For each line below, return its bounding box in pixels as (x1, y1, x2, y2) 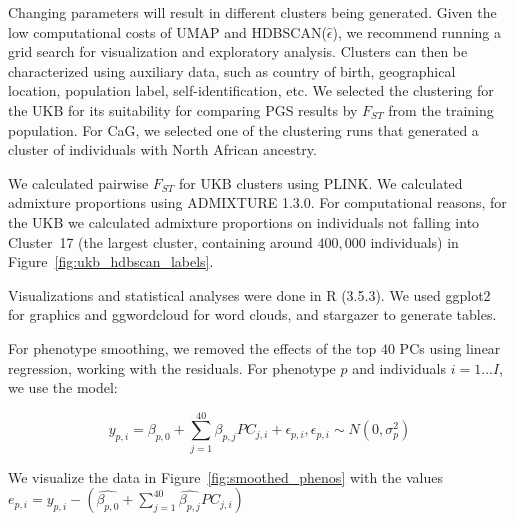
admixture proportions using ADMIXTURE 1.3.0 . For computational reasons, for (8, 192, 507, 213)
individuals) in (370, 231, 459, 252)
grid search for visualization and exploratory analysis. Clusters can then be (8, 41, 468, 62)
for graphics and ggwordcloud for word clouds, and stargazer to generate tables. (8, 304, 497, 325)
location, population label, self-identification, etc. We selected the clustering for (8, 80, 494, 101)
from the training (388, 99, 494, 120)
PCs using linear (399, 337, 501, 358)
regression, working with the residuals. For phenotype (8, 357, 336, 378)
